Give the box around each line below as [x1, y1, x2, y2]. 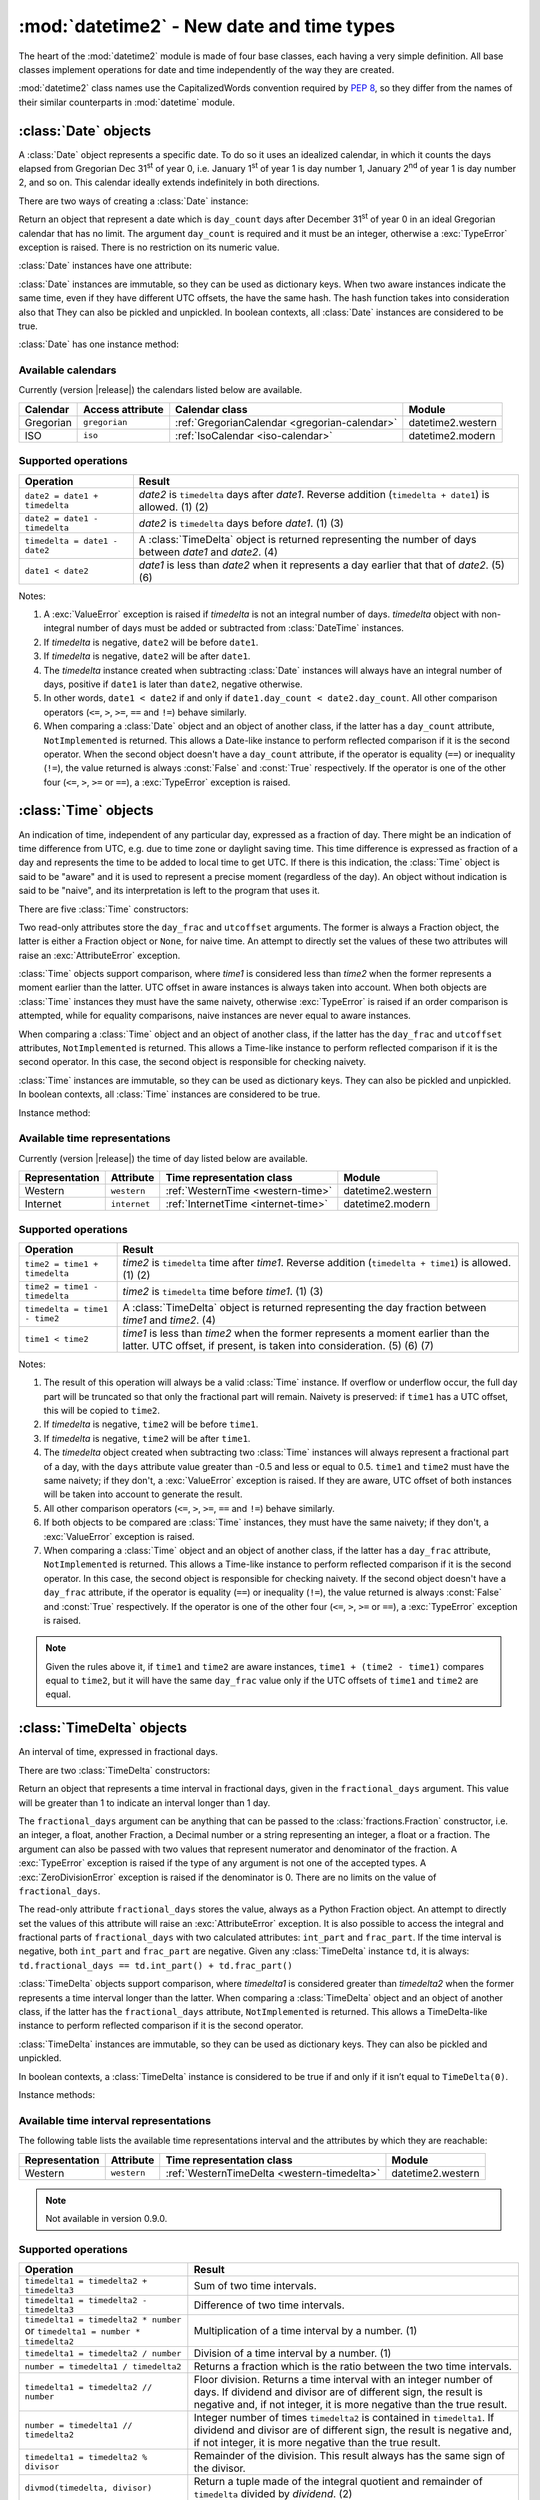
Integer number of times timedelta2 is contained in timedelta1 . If [193, 2411, 495, 2425]
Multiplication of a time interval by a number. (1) [193, 2324, 418, 2338]
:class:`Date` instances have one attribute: [18, 260, 192, 272]
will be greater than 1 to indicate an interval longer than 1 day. [18, 1796, 271, 1809]
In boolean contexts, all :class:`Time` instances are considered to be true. [18, 1088, 321, 1100]
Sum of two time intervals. [193, 2279, 317, 2293]
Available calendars [18, 363, 117, 377]
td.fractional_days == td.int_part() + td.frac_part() [18, 1960, 294, 1971]
